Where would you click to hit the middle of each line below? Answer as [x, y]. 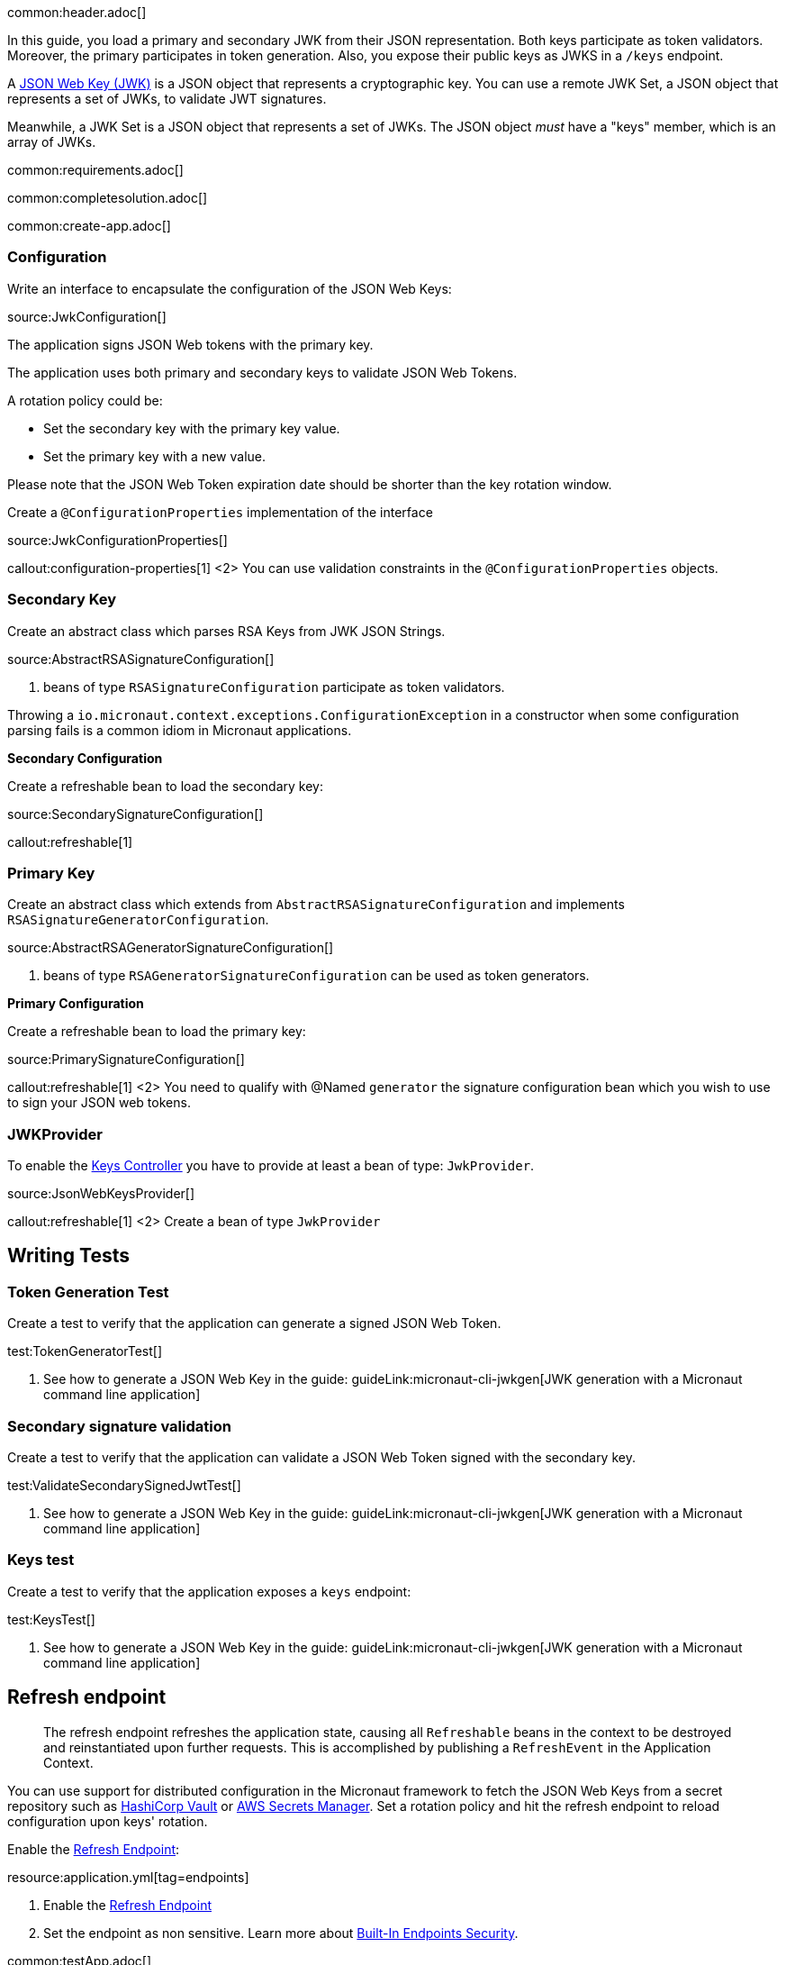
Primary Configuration [76, 1004]
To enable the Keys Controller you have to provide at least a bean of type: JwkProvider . [271, 1165]
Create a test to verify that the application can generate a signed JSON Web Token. [254, 1324]
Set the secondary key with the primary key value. [192, 428]
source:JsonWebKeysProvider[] [101, 1193]
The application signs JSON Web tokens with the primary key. [190, 344]
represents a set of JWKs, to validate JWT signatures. [167, 99]
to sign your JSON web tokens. [99, 1103]
